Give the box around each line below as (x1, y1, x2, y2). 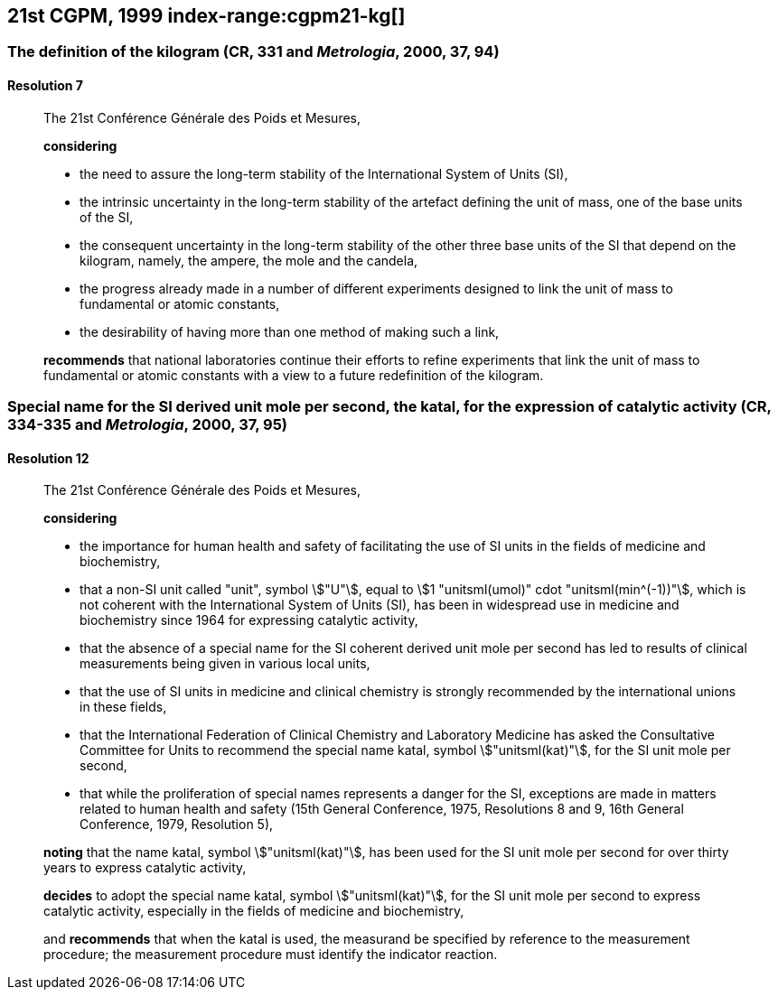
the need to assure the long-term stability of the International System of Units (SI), (80, 165, 568, 182)
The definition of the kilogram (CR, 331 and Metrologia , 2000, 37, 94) (7, 42, 500, 61)
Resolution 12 (7, 450, 89, 466)
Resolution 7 (7, 78, 83, 94)
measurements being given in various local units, (80, 656, 370, 672)
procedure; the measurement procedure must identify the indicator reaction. (43, 946, 498, 963)
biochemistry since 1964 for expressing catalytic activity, (80, 612, 418, 629)
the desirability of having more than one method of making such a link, (80, 323, 500, 340)
